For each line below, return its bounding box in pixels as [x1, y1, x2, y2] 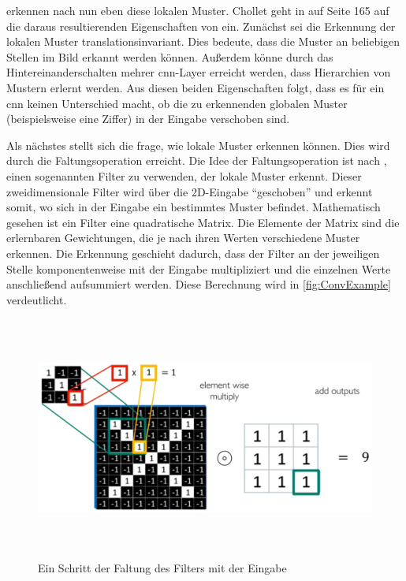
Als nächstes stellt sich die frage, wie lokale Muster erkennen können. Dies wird [6, 136, 390, 153]
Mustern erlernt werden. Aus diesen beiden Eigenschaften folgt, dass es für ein [6, 79, 385, 95]
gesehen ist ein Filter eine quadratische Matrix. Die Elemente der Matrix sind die [6, 214, 400, 230]
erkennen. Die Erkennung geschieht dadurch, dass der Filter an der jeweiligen [6, 244, 380, 261]
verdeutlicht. [6, 291, 67, 307]
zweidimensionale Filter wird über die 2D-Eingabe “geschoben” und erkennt [6, 183, 373, 199]
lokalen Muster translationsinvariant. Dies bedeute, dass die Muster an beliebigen [6, 33, 400, 50]
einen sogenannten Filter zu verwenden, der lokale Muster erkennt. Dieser [6, 167, 362, 184]
